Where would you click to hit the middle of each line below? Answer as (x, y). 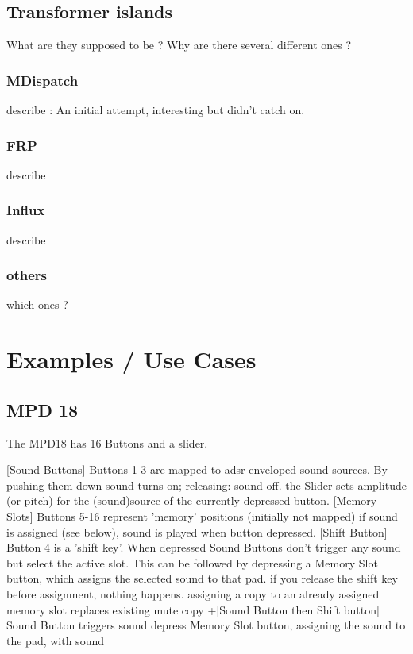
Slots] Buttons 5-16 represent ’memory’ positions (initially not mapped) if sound (202, 516)
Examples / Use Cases (131, 359)
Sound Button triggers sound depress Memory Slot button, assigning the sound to (206, 625)
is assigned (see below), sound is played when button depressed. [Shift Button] (197, 531)
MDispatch (42, 80)
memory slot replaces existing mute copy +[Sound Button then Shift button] (193, 609)
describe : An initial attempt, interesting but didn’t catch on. (156, 110)
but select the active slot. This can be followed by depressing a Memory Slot (192, 562)
